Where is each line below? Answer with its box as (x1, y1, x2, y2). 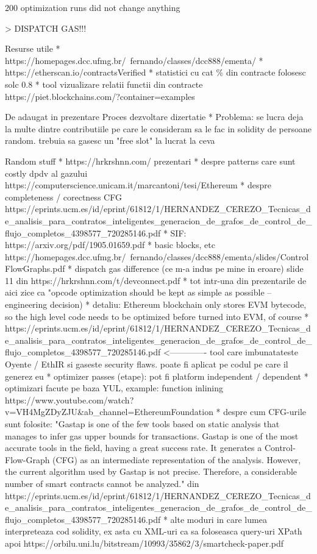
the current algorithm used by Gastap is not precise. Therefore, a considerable (5, 465, 297, 478)
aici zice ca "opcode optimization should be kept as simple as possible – (5, 286, 272, 299)
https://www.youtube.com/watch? (5, 393, 134, 406)
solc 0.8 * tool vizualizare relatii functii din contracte (5, 77, 203, 90)
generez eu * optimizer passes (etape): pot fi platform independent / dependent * (5, 369, 308, 382)
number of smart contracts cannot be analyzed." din (5, 477, 199, 489)
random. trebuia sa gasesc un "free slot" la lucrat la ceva (5, 134, 215, 147)
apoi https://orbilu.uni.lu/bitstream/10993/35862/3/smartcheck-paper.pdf (5, 536, 284, 549)
